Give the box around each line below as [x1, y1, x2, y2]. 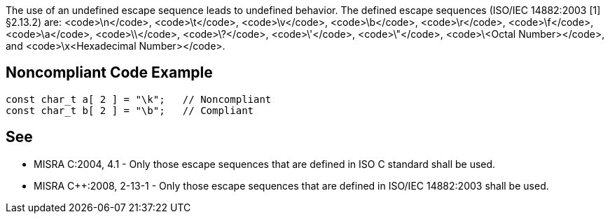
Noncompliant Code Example [6, 64, 213, 82]
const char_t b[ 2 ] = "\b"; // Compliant [6, 104, 254, 116]
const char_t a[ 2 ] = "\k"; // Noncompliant [6, 93, 272, 105]
